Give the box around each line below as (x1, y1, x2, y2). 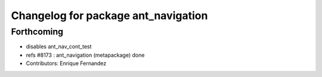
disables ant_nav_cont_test (26, 43, 92, 50)
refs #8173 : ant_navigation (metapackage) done (26, 51, 145, 58)
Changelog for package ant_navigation (11, 9, 208, 22)
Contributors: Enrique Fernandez (26, 60, 107, 67)
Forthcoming (11, 26, 64, 37)
